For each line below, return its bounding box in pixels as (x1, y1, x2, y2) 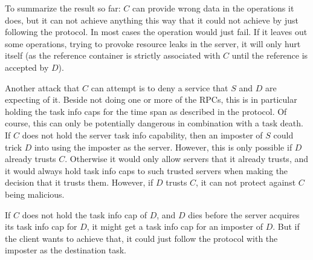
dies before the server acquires (188, 208, 300, 221)
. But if (273, 220, 300, 233)
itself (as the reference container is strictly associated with (5, 49, 221, 62)
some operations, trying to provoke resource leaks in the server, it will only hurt (5, 37, 301, 50)
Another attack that (5, 81, 80, 94)
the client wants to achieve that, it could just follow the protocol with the (5, 232, 278, 244)
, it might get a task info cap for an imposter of (86, 220, 263, 233)
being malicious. (5, 187, 65, 200)
